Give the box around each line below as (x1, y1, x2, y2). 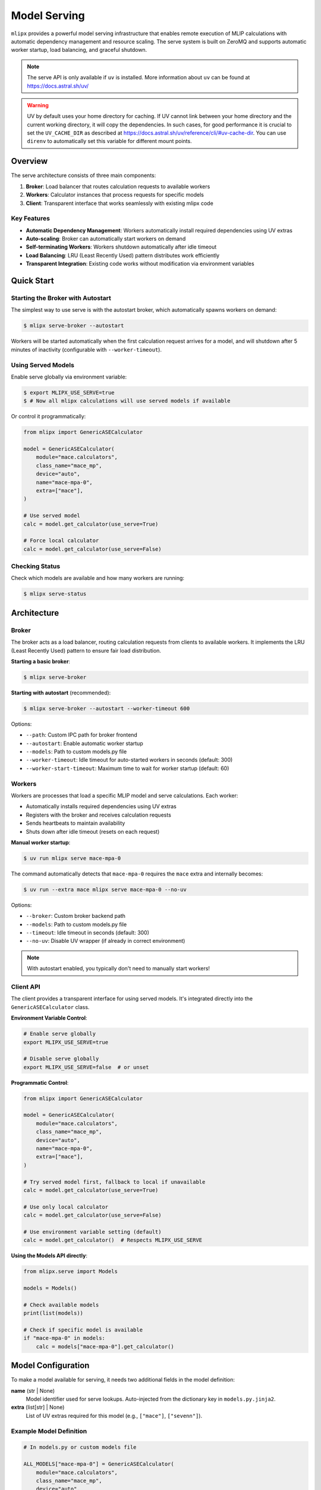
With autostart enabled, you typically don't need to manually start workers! (27, 965, 210, 972)
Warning (27, 101, 49, 108)
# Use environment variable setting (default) (23, 1228, 162, 1235)
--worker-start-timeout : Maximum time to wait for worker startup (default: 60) (26, 765, 229, 772)
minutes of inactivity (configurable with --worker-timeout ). (11, 346, 162, 353)
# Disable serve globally (23, 1056, 99, 1062)
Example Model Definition (11, 1427, 87, 1435)
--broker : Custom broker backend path (26, 912, 126, 920)
